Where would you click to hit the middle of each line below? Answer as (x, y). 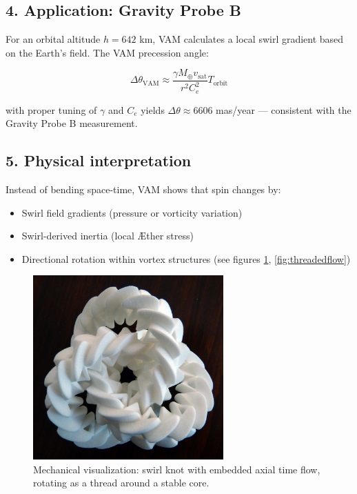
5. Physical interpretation (99, 160)
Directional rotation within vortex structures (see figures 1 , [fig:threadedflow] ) (186, 258)
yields (153, 109)
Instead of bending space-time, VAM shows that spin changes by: (143, 189)
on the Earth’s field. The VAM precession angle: (107, 52)
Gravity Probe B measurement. (72, 123)
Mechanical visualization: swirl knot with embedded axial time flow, (177, 469)
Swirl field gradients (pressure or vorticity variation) (132, 212)
